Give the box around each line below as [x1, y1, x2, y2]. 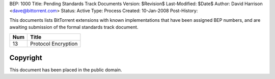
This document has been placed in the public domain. [9, 67, 122, 73]
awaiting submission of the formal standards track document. [9, 24, 139, 30]
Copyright [9, 53, 43, 62]
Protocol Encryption [30, 40, 78, 47]
